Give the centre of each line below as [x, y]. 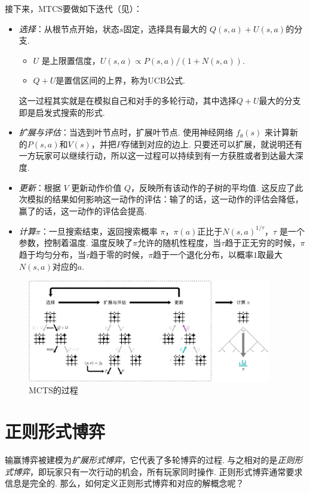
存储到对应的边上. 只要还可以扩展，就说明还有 [212, 144]
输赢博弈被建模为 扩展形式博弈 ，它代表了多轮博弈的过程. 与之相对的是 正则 [150, 460]
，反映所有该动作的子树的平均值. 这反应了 [213, 187]
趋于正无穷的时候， [263, 243]
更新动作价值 [96, 187]
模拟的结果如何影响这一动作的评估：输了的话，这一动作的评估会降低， [165, 199]
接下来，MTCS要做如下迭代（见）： [73, 8]
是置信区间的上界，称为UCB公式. [120, 80]
